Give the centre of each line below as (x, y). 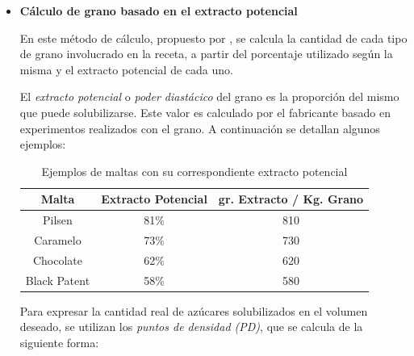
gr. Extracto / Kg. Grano (291, 199)
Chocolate (57, 260)
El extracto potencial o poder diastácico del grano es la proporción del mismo (209, 96)
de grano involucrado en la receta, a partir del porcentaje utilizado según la (206, 54)
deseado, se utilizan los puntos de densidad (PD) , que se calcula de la (191, 327)
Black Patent (58, 280)
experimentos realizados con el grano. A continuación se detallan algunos (200, 128)
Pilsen (58, 220)
